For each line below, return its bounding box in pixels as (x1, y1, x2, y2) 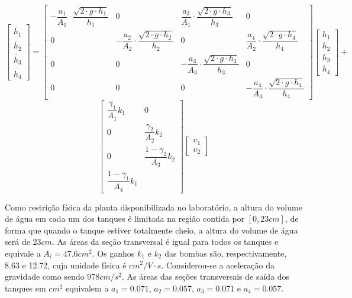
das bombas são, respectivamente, (164, 247, 287, 259)
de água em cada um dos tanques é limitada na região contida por (5, 212, 245, 225)
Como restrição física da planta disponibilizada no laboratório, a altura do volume (5, 200, 302, 213)
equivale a (5, 247, 41, 259)
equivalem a (66, 281, 109, 294)
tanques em (5, 281, 46, 294)
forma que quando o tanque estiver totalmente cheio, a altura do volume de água (5, 223, 298, 236)
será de (5, 235, 30, 248)
